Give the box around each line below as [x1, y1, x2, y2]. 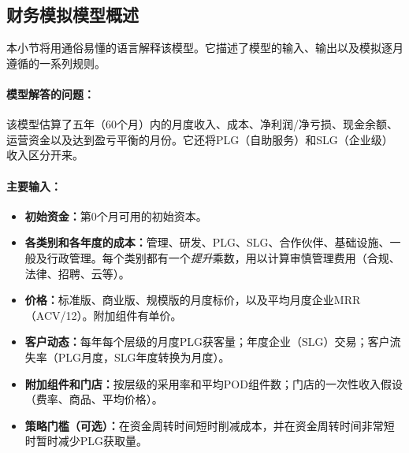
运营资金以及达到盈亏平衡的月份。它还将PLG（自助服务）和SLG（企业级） [6, 131, 393, 147]
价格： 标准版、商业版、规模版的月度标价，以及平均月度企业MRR [24, 291, 361, 308]
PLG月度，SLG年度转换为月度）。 [58, 348, 230, 365]
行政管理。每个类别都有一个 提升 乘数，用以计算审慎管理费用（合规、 [46, 249, 400, 265]
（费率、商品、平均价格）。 [24, 391, 163, 407]
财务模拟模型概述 [6, 2, 139, 27]
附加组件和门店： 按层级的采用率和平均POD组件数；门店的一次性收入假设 [24, 375, 403, 392]
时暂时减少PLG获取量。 [24, 433, 148, 449]
